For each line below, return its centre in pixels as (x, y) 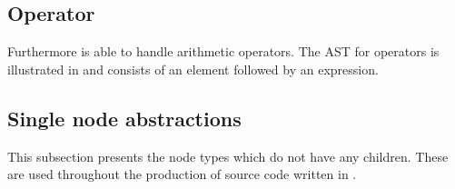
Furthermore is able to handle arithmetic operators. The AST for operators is (223, 51)
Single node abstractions (124, 118)
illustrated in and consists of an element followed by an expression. (193, 69)
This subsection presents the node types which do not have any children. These (228, 156)
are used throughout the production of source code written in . (182, 174)
